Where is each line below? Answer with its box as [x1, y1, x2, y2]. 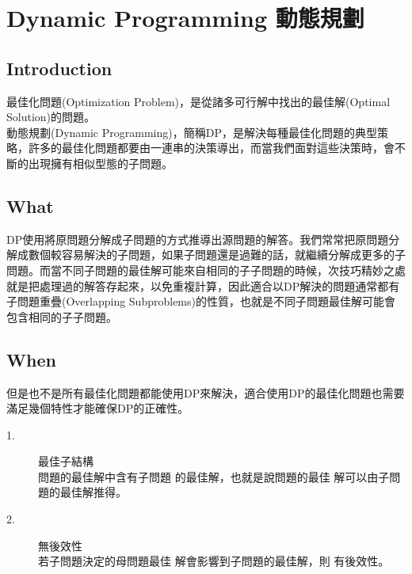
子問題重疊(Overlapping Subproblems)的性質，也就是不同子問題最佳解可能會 [6, 293, 395, 310]
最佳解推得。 [59, 484, 127, 500]
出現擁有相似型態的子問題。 [28, 154, 173, 171]
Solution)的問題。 [6, 108, 96, 125]
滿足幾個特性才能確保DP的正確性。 [6, 400, 189, 416]
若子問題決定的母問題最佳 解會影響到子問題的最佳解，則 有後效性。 [38, 553, 390, 569]
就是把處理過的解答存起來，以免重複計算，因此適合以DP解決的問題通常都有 [6, 277, 400, 294]
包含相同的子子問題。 [6, 308, 117, 325]
